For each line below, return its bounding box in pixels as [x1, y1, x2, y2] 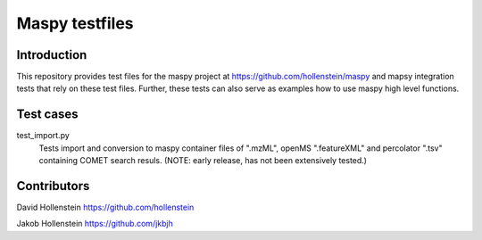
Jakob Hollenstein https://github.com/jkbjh [16, 219, 173, 229]
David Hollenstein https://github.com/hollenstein [16, 202, 195, 213]
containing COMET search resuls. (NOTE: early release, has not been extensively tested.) [38, 155, 368, 166]
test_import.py [16, 130, 71, 141]
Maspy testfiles [16, 13, 134, 33]
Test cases [16, 107, 79, 122]
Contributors [16, 178, 90, 194]
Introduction [16, 47, 87, 62]
